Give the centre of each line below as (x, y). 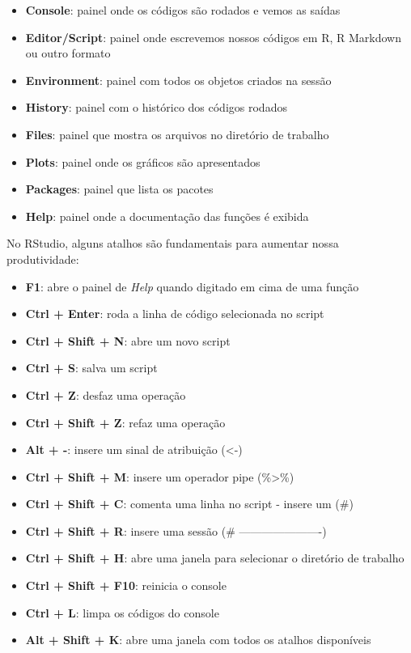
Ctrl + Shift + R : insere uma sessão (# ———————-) (176, 530)
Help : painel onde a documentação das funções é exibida (167, 216)
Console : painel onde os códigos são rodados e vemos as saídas (183, 10)
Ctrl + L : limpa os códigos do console (122, 612)
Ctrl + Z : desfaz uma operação (106, 394)
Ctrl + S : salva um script (91, 368)
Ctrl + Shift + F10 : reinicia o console (126, 585)
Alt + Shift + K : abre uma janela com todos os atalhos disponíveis (198, 640)
